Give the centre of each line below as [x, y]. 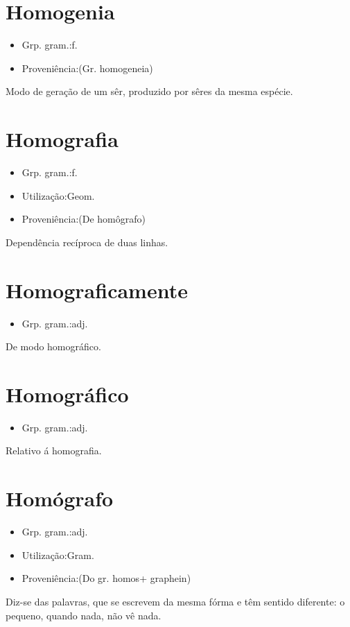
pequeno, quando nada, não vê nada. [84, 615]
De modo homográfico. [53, 346]
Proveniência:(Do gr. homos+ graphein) [106, 578]
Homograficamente [97, 290]
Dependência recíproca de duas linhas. [87, 242]
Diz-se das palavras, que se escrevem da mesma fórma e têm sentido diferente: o [175, 601]
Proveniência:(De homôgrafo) [84, 219]
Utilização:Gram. [58, 555]
